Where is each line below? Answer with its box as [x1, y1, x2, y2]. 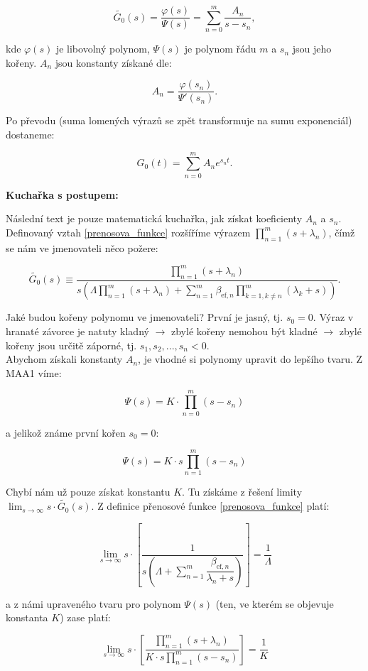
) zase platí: [60, 610, 111, 625]
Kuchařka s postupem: [6, 187, 119, 202]
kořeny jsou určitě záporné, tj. [6, 337, 137, 352]
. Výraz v [313, 310, 354, 324]
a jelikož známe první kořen [6, 425, 126, 440]
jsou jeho [292, 41, 332, 56]
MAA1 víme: [6, 365, 62, 380]
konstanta [6, 610, 48, 625]
